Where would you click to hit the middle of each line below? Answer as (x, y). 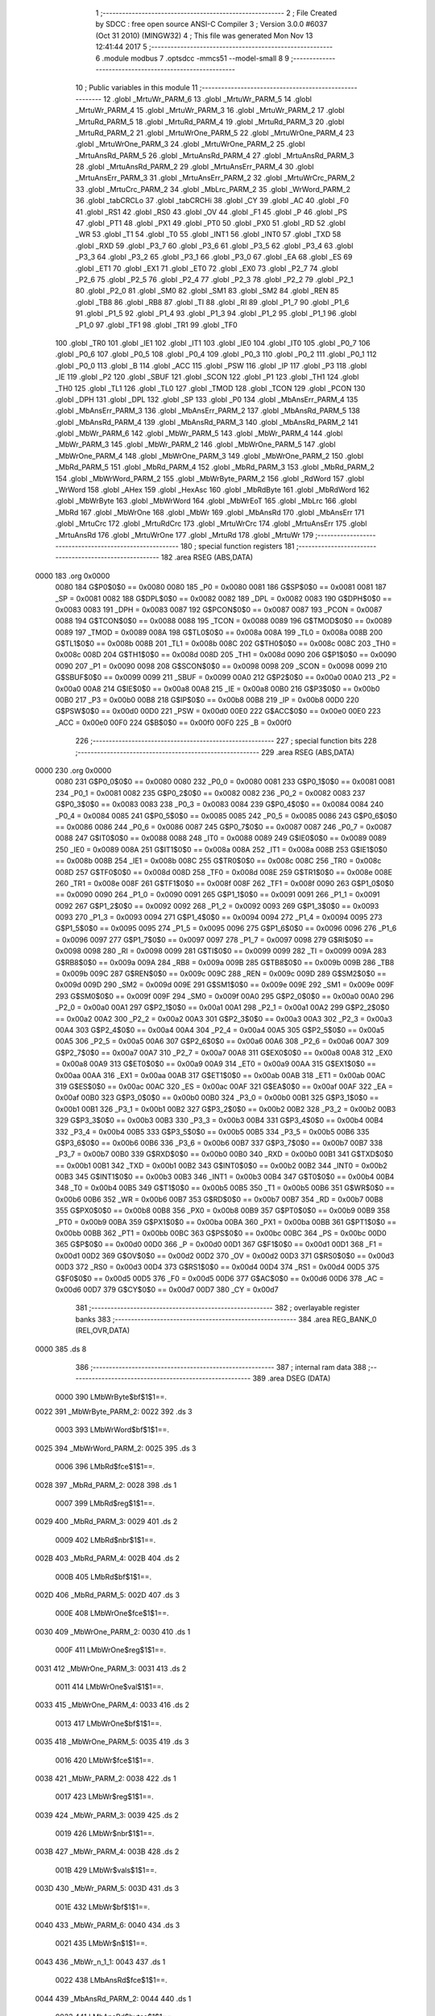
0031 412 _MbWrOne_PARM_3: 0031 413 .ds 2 (111, 1668)
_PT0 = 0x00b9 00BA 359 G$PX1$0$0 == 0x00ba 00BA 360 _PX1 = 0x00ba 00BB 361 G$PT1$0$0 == (226, 1222)
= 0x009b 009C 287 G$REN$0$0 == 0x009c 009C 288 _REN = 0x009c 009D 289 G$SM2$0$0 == (221, 974)
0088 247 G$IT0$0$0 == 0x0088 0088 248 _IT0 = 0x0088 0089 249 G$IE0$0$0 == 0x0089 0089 (221, 838)
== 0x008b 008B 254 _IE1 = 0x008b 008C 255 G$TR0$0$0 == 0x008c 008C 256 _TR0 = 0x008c (218, 861)
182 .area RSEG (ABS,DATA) (207, 557)
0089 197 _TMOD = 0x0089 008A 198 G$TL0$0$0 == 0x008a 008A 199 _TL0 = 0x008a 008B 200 (219, 632)
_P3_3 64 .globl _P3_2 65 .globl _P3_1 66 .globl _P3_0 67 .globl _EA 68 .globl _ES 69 (214, 257)
